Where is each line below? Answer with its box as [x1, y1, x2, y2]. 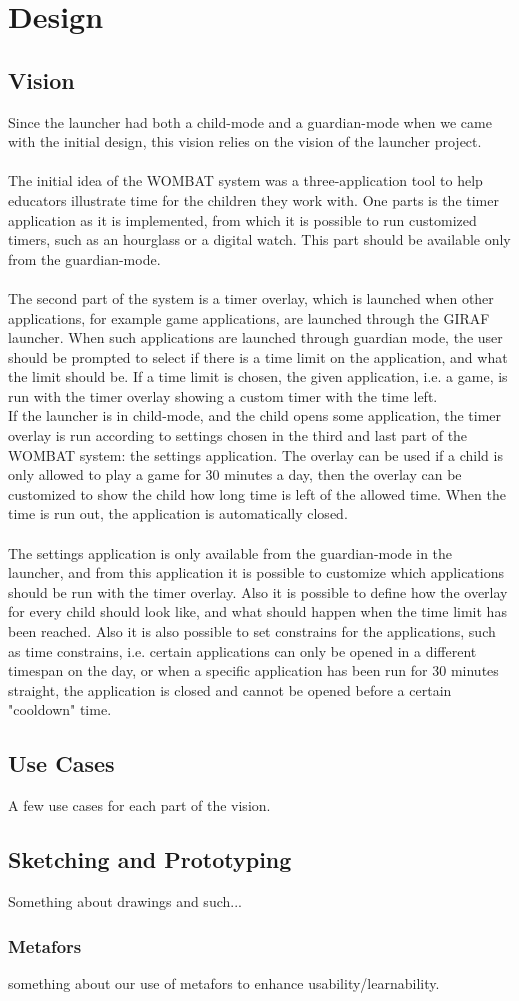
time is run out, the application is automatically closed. [8, 503, 348, 524]
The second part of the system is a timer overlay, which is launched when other [8, 287, 494, 308]
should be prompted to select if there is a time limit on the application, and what [8, 346, 508, 367]
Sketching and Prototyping [8, 844, 292, 875]
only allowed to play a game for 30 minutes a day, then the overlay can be [8, 464, 462, 485]
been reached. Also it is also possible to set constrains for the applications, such [8, 621, 496, 642]
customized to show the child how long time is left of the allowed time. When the [8, 483, 506, 504]
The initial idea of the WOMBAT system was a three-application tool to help [8, 170, 483, 191]
